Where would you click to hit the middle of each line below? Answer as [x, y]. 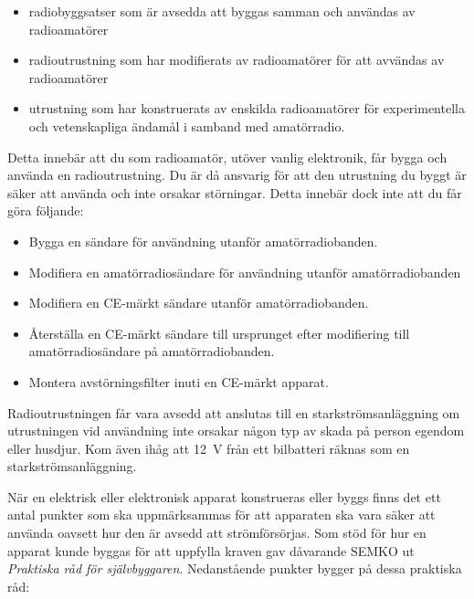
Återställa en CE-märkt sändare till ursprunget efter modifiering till [219, 333]
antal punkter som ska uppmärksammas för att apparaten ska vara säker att [221, 515]
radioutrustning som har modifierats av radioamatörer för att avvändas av [237, 60]
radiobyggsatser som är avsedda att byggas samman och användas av [222, 11]
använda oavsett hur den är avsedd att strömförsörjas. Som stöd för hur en [217, 533]
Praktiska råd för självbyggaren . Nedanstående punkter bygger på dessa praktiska [235, 568]
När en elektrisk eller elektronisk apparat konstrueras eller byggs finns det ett [224, 496]
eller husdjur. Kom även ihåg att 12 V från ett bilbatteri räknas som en [209, 448]
